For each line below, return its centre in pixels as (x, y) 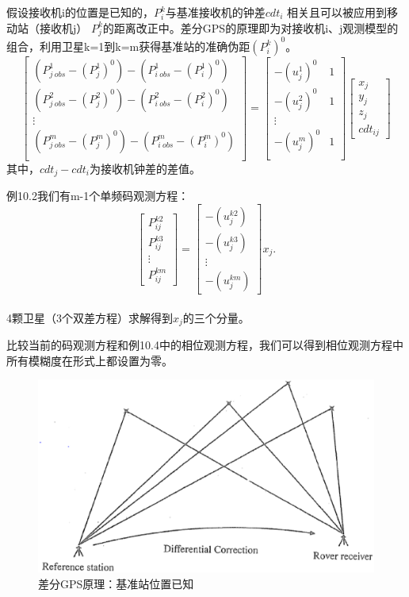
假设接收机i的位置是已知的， (80, 12)
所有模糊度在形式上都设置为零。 (90, 360)
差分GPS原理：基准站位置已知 (116, 583)
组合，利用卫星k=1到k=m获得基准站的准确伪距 (128, 46)
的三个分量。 (216, 317)
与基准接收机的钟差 (215, 12)
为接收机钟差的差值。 (145, 168)
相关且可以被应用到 (337, 12)
